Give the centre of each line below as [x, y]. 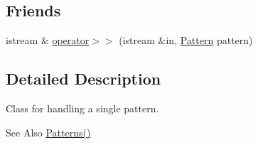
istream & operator [48, 40]
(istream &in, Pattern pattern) [186, 40]
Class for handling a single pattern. [82, 108]
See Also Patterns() [48, 132]
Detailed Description [84, 79]
